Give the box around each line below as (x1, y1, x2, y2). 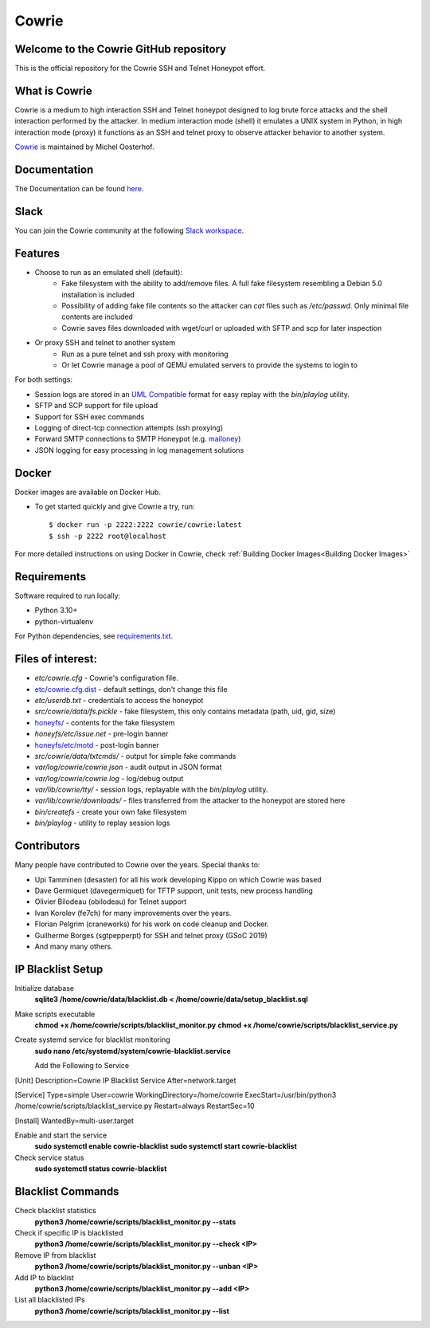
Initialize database (14, 983, 75, 992)
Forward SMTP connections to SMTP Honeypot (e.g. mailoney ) (34, 434, 241, 444)
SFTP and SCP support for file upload (34, 401, 158, 411)
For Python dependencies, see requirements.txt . (14, 631, 174, 641)
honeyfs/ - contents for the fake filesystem (34, 717, 175, 727)
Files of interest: (14, 652, 97, 666)
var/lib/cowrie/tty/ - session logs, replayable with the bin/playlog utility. (34, 785, 268, 795)
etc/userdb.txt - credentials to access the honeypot (34, 695, 204, 705)
